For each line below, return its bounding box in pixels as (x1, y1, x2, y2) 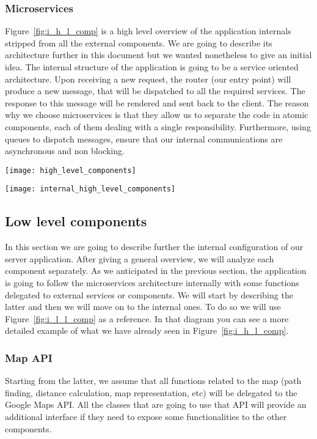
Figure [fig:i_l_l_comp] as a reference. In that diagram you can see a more (5, 312, 289, 325)
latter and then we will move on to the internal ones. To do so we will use (5, 300, 281, 313)
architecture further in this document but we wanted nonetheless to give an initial (5, 48, 312, 61)
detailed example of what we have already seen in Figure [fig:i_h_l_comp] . (5, 324, 289, 337)
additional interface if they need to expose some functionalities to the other (5, 410, 287, 423)
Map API (5, 350, 53, 365)
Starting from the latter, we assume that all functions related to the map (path (5, 374, 302, 387)
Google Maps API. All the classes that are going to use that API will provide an (5, 398, 307, 411)
